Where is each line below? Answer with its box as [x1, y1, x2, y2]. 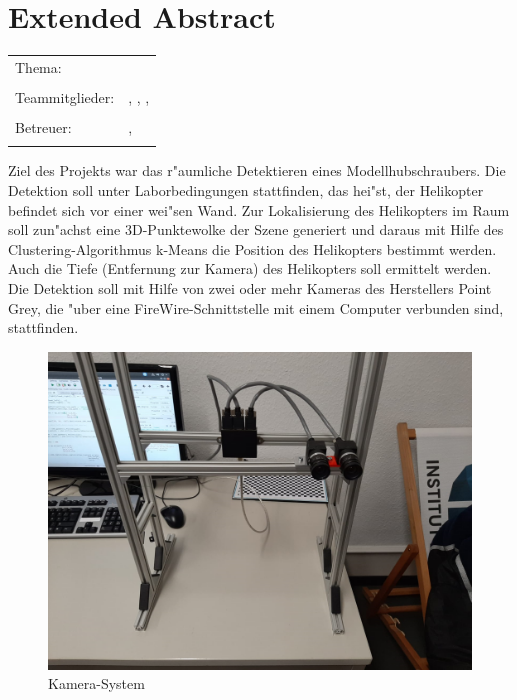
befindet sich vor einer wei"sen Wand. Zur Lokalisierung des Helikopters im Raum [8, 199, 510, 220]
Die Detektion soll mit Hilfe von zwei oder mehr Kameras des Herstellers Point [8, 277, 492, 298]
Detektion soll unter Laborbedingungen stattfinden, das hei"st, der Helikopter [8, 180, 484, 200]
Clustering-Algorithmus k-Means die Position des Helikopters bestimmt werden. [8, 238, 497, 259]
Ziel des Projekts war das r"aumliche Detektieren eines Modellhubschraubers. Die [8, 160, 506, 181]
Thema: [15, 56, 62, 77]
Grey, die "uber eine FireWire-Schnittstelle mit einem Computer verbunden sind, [8, 297, 504, 318]
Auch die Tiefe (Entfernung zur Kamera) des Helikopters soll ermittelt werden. [8, 258, 492, 279]
